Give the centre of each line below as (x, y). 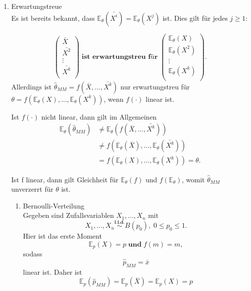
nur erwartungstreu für (155, 86)
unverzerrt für (32, 189)
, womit (193, 179)
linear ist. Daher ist (52, 271)
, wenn (114, 99)
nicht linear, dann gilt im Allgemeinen (99, 116)
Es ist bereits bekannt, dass (53, 18)
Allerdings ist (31, 86)
